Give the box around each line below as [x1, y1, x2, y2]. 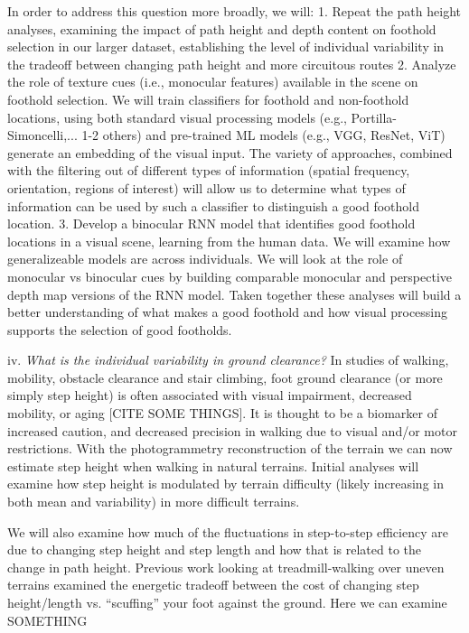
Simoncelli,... [7, 126, 78, 144]
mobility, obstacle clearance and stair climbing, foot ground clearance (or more [7, 368, 443, 386]
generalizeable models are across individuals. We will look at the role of [7, 249, 403, 268]
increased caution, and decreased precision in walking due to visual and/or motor [7, 421, 457, 440]
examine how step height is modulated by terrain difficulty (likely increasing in [7, 474, 444, 493]
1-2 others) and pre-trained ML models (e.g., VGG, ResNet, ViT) [81, 126, 446, 144]
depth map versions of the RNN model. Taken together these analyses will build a [7, 284, 462, 303]
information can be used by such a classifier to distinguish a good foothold [7, 196, 419, 215]
